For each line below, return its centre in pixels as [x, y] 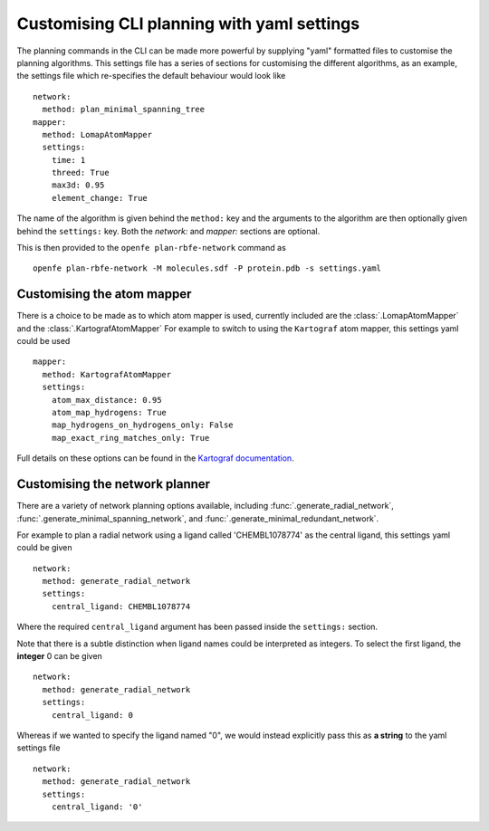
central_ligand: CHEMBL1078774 [121, 606]
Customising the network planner [114, 484]
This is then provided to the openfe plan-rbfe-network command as [152, 248]
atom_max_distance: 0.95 [106, 400]
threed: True [80, 173]
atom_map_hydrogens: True [109, 413]
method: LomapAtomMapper [97, 134]
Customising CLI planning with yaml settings [188, 24]
